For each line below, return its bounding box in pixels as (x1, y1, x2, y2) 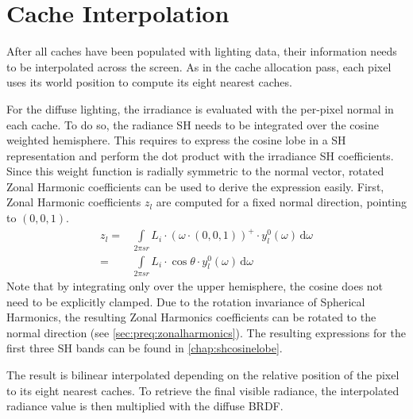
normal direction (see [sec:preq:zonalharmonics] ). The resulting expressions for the (6, 324, 406, 340)
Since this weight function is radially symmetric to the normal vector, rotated (6, 163, 384, 179)
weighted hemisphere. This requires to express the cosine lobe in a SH (6, 132, 346, 148)
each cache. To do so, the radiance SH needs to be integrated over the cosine (6, 116, 379, 133)
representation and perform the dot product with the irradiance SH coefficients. (6, 147, 394, 163)
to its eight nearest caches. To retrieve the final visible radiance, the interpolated (6, 382, 399, 398)
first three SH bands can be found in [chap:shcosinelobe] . (6, 340, 283, 356)
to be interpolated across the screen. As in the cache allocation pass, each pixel (6, 58, 392, 75)
